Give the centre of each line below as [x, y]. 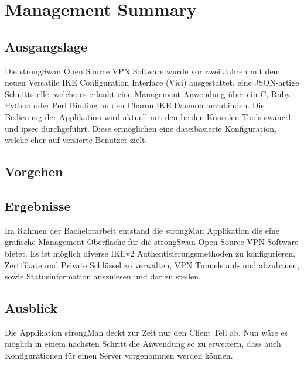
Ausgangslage [46, 46]
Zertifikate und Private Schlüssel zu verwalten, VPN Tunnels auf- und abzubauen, [152, 265]
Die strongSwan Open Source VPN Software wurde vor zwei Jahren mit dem [143, 71]
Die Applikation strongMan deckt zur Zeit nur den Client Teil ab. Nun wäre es [146, 332]
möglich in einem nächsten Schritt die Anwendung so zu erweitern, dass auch [143, 344]
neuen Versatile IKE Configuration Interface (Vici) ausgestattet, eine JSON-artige [152, 82]
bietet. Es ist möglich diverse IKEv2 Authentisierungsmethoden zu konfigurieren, [150, 253]
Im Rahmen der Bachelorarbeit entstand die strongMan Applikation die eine [142, 230]
